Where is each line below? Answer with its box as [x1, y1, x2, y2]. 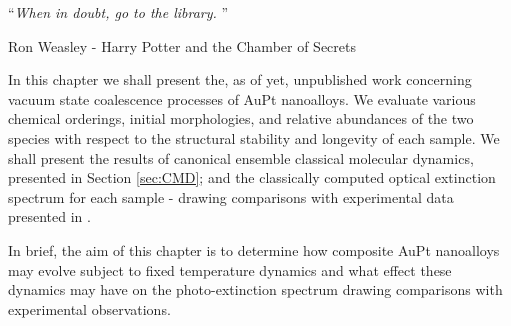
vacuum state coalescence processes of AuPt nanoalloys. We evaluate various [8, 88, 476, 109]
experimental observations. [8, 298, 171, 319]
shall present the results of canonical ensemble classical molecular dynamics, [8, 147, 474, 168]
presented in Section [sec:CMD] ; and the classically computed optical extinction [8, 167, 496, 188]
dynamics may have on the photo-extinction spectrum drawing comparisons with [8, 279, 503, 300]
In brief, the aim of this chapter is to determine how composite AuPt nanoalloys [8, 239, 500, 260]
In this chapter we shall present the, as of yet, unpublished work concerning [8, 69, 472, 90]
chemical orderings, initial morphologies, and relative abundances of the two [8, 108, 474, 129]
